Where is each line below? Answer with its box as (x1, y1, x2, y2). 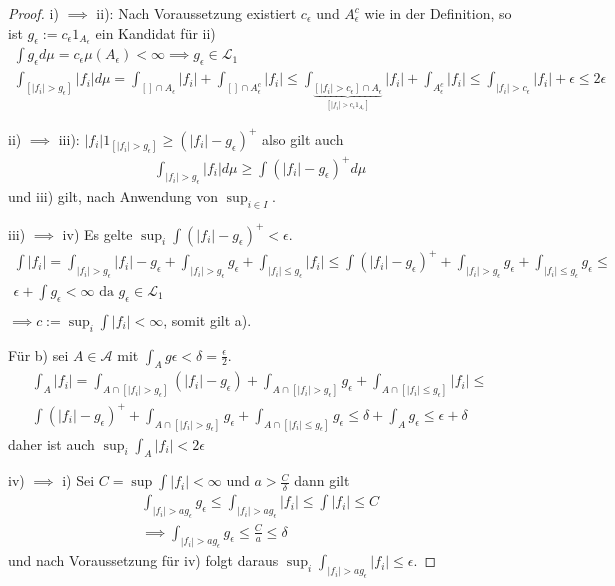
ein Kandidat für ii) (95, 22, 216, 43)
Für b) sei (8, 344, 69, 365)
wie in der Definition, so (364, 3, 512, 23)
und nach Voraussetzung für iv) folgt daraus (8, 550, 279, 571)
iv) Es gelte (62, 223, 133, 244)
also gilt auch (262, 128, 344, 149)
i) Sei (62, 470, 95, 491)
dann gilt (294, 470, 350, 491)
